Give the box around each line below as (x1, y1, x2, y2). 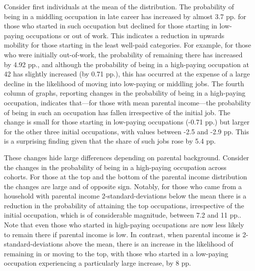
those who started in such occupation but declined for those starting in (4, 21, 217, 31)
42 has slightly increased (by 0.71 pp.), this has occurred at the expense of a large (4, 69, 250, 79)
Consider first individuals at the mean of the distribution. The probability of (4, 1, 234, 11)
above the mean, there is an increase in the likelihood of (65, 239, 233, 249)
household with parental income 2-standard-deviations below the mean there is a (4, 191, 247, 201)
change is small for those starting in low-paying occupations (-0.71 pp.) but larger (4, 117, 250, 127)
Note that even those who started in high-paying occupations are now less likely (4, 220, 244, 230)
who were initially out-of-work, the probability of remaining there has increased (4, 49, 243, 59)
